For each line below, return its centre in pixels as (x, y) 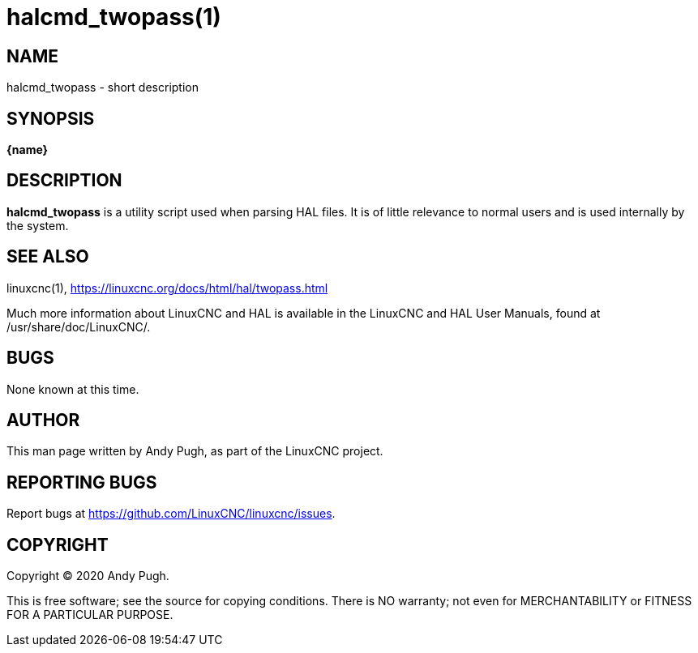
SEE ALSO (48, 257)
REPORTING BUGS (82, 482)
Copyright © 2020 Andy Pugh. (88, 576)
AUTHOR (43, 420)
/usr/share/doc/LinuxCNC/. (79, 326)
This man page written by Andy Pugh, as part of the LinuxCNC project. (195, 451)
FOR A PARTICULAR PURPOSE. (90, 615)
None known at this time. (73, 389)
